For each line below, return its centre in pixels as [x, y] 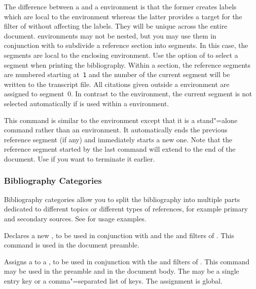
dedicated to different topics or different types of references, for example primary [126, 209]
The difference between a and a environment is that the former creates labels [120, 6]
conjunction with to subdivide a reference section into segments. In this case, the [126, 45]
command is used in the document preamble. [72, 245]
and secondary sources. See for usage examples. [75, 218]
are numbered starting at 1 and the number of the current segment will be [117, 74]
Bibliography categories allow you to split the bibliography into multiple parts [122, 199]
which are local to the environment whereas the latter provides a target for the [123, 16]
